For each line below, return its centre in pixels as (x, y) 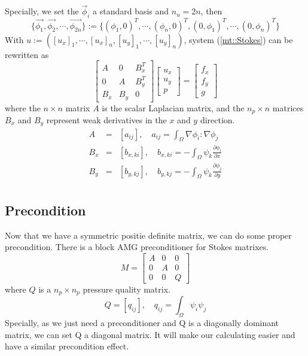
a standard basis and (131, 11)
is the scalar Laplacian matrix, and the (173, 107)
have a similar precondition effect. (67, 346)
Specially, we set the (42, 11)
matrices (288, 107)
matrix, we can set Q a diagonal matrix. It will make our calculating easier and (150, 334)
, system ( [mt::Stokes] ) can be (238, 39)
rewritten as (27, 54)
